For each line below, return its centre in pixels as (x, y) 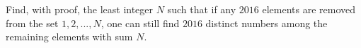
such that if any (202, 9)
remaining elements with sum (69, 37)
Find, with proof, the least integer (80, 9)
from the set (32, 23)
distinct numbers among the (267, 23)
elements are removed (309, 9)
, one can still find (140, 23)
